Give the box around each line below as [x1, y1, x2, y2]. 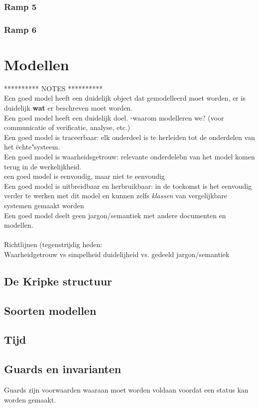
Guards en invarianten [4, 361, 122, 377]
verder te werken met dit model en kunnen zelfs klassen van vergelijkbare [4, 190, 228, 201]
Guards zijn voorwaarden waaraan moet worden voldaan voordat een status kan [4, 385, 249, 395]
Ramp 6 [4, 23, 37, 35]
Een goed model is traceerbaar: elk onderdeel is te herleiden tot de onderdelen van [4, 132, 255, 142]
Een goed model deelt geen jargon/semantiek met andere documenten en [4, 210, 226, 220]
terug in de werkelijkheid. [4, 161, 82, 171]
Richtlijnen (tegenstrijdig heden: [4, 239, 103, 250]
